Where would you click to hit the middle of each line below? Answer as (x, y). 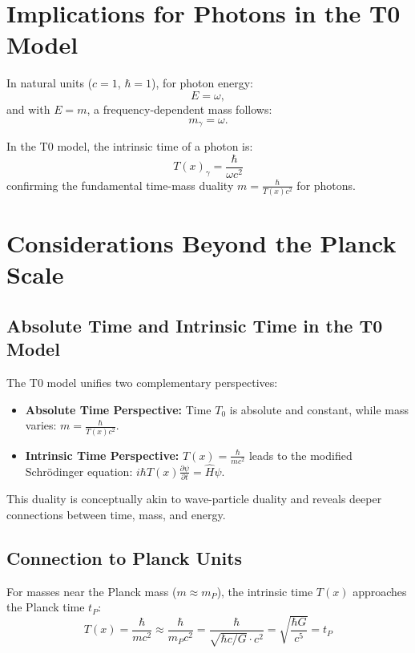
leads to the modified (300, 455)
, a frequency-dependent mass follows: (179, 109)
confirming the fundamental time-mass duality (120, 185)
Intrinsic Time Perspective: (102, 455)
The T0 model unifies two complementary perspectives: (142, 383)
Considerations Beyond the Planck (201, 243)
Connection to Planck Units (125, 557)
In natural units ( (50, 83)
